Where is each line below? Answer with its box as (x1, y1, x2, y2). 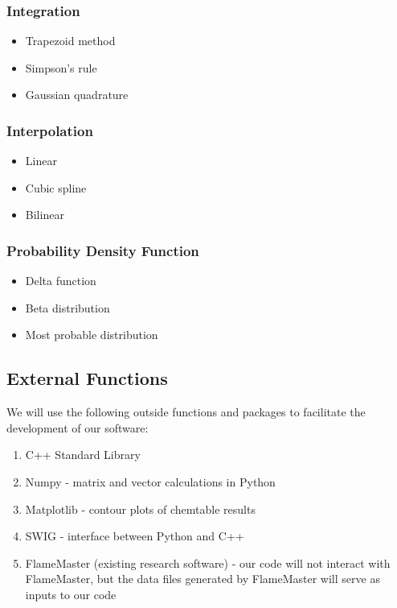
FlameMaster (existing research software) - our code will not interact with (25, 554, 391, 571)
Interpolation (6, 120, 93, 140)
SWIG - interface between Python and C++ (25, 527, 244, 544)
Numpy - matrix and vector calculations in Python (25, 473, 276, 490)
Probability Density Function (6, 240, 199, 260)
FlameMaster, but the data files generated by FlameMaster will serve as (25, 570, 380, 587)
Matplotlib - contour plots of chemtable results (25, 500, 256, 517)
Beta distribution (25, 299, 110, 316)
